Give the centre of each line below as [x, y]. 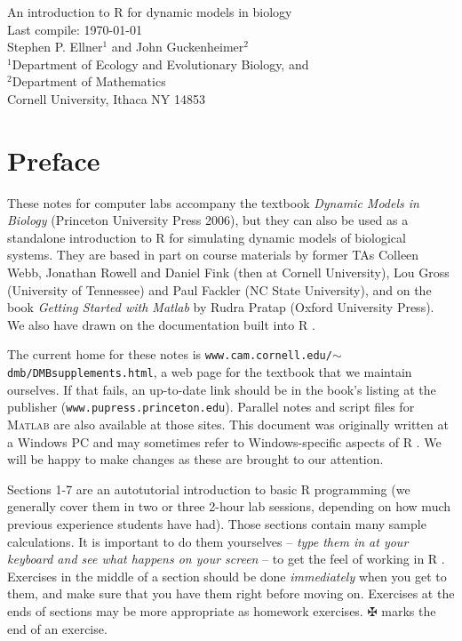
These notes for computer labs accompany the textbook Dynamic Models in [213, 202]
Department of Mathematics [89, 81]
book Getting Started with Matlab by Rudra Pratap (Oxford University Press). [221, 307]
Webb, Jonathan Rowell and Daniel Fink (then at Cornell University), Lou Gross [228, 272]
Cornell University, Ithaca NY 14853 [106, 98]
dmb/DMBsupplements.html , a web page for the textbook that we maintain [210, 372]
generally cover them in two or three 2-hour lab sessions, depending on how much [229, 506]
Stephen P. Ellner [55, 47]
